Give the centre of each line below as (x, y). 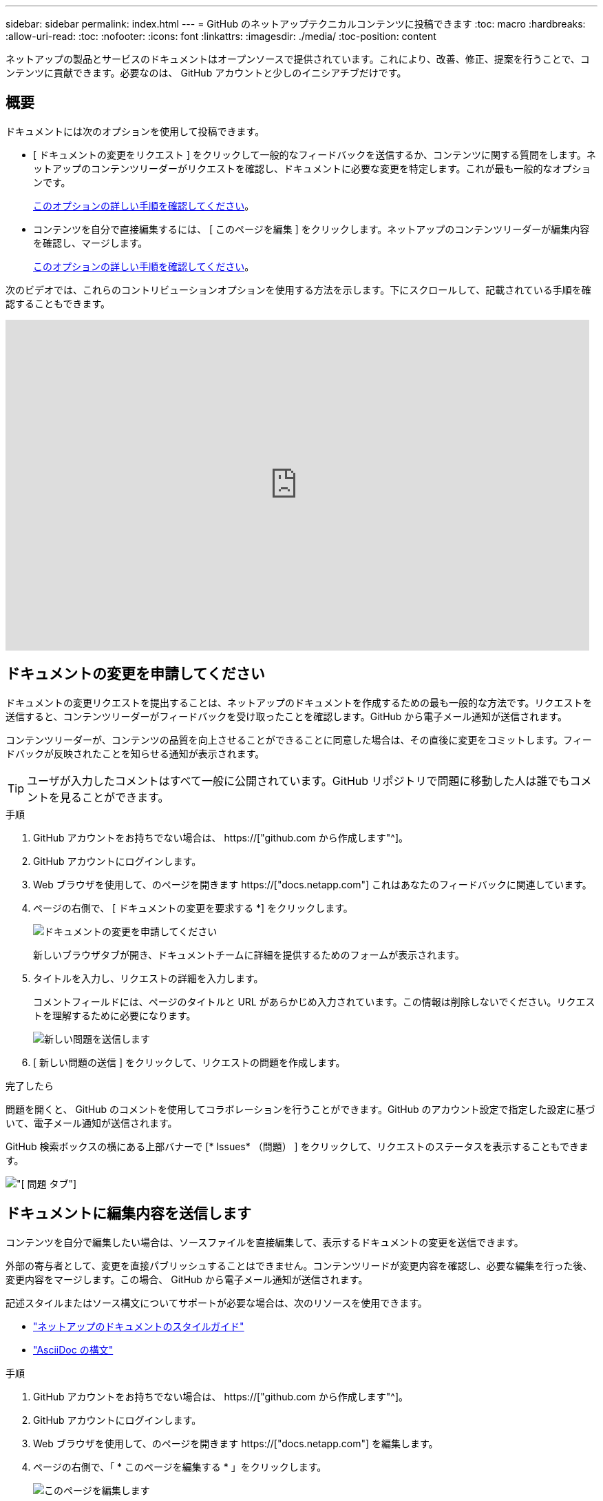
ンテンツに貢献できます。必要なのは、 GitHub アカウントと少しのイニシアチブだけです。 (206, 73)
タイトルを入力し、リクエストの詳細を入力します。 (148, 978)
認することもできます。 (58, 303)
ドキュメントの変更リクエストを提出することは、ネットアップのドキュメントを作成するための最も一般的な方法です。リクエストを (299, 702)
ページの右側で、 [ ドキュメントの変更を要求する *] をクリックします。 (193, 908)
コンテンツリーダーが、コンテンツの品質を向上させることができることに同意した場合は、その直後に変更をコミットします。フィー (299, 739)
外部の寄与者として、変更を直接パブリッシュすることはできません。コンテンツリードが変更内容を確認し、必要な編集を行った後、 (299, 1265)
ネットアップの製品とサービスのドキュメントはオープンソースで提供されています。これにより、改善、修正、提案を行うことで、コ (298, 59)
